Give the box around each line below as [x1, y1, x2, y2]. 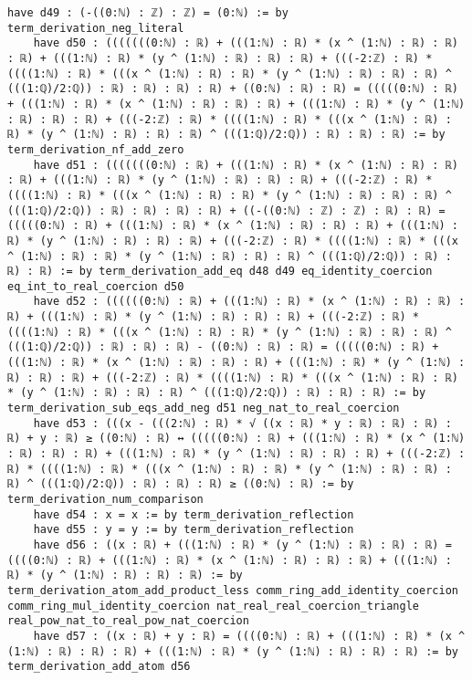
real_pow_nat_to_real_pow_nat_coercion [7, 614, 249, 628]
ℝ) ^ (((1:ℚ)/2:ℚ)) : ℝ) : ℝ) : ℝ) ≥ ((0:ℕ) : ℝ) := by [7, 477, 354, 491]
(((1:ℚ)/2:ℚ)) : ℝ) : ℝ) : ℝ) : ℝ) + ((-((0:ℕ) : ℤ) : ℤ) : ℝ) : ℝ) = [7, 204, 446, 217]
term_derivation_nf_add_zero [7, 142, 184, 156]
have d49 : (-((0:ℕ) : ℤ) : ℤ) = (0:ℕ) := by [7, 6, 288, 19]
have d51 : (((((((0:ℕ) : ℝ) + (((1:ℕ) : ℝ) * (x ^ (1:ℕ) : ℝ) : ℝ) [33, 158, 458, 172]
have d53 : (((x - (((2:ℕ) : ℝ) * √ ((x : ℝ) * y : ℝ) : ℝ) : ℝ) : [33, 416, 452, 430]
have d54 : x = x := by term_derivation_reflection [33, 507, 354, 521]
